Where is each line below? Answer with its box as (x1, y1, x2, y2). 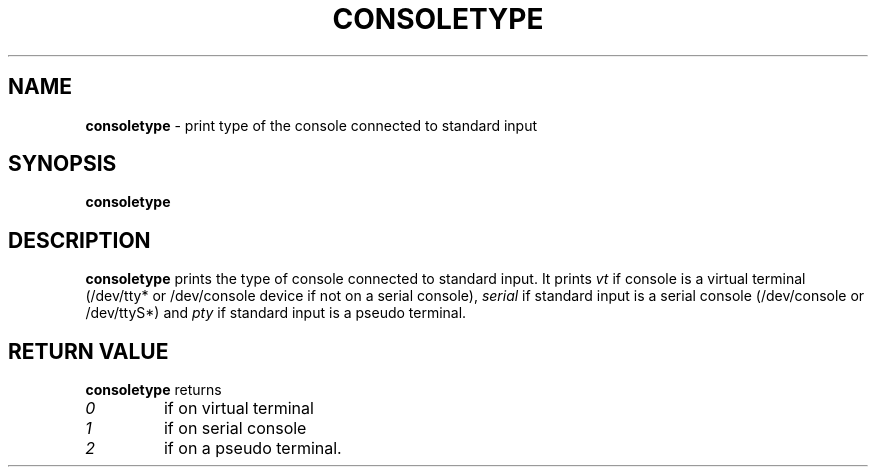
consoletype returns (85, 381, 222, 399)
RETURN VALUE (8, 338, 169, 364)
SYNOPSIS (8, 151, 117, 177)
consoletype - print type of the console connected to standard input (85, 116, 538, 134)
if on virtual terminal (163, 398, 314, 419)
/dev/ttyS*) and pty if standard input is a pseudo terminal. (85, 304, 467, 322)
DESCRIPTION (8, 227, 151, 253)
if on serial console (163, 418, 307, 439)
